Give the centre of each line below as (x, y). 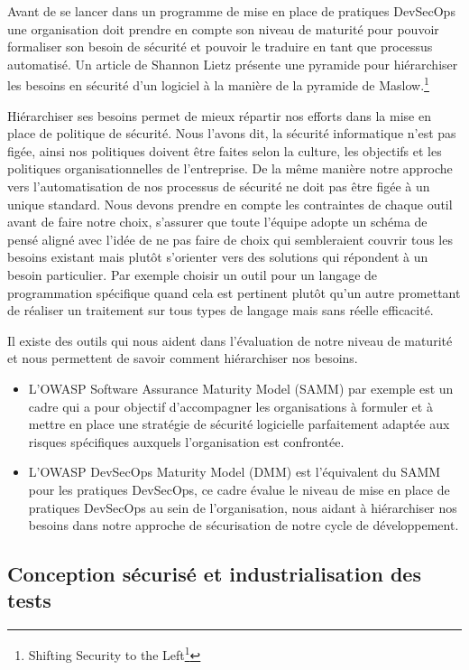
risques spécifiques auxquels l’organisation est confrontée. (186, 441)
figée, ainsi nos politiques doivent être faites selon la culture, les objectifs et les (225, 150)
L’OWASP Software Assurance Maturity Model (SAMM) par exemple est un (241, 388)
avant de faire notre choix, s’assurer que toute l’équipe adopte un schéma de (217, 222)
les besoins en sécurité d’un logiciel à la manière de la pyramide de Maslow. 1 (218, 84)
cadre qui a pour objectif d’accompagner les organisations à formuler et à (230, 406)
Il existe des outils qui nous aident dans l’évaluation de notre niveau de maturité (230, 340)
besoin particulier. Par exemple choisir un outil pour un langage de (193, 274)
